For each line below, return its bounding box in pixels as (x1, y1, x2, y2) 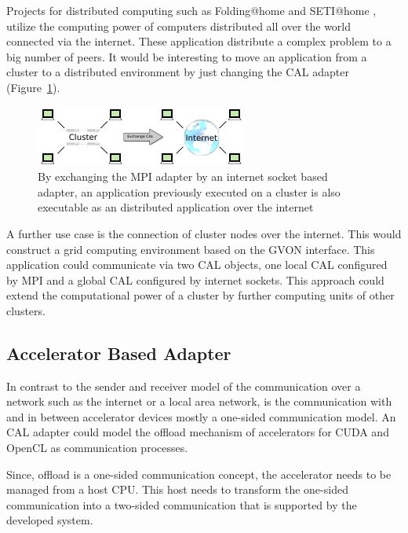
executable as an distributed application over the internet (38, 199, 314, 215)
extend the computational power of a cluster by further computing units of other (6, 287, 395, 303)
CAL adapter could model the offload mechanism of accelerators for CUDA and (6, 424, 389, 440)
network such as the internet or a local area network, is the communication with (6, 393, 392, 410)
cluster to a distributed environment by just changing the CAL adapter (6, 64, 349, 80)
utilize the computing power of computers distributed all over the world (6, 17, 352, 34)
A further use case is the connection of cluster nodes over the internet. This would (6, 225, 402, 241)
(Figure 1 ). (6, 79, 60, 95)
